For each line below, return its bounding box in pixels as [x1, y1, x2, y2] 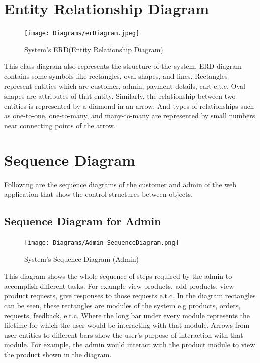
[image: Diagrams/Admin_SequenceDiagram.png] [24, 239, 179, 247]
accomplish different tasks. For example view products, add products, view [4, 280, 234, 291]
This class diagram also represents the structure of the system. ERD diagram [4, 61, 242, 71]
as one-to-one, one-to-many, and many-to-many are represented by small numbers [4, 110, 255, 121]
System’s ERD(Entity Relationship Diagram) [24, 44, 163, 54]
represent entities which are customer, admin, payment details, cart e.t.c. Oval [4, 80, 245, 91]
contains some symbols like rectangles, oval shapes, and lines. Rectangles [4, 70, 228, 81]
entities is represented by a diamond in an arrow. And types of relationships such [4, 100, 254, 111]
